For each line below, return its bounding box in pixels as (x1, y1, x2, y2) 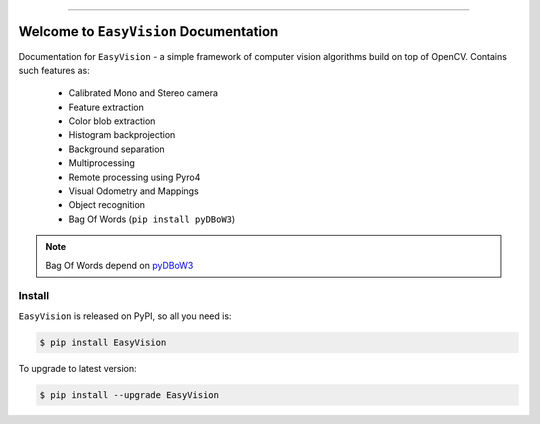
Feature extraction (68, 101, 144, 113)
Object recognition (68, 199, 145, 211)
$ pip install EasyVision (39, 336, 167, 348)
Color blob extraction (68, 115, 156, 127)
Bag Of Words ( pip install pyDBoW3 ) (68, 213, 236, 225)
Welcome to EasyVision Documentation (18, 23, 279, 40)
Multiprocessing (68, 157, 135, 169)
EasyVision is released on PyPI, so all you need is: (18, 310, 232, 322)
